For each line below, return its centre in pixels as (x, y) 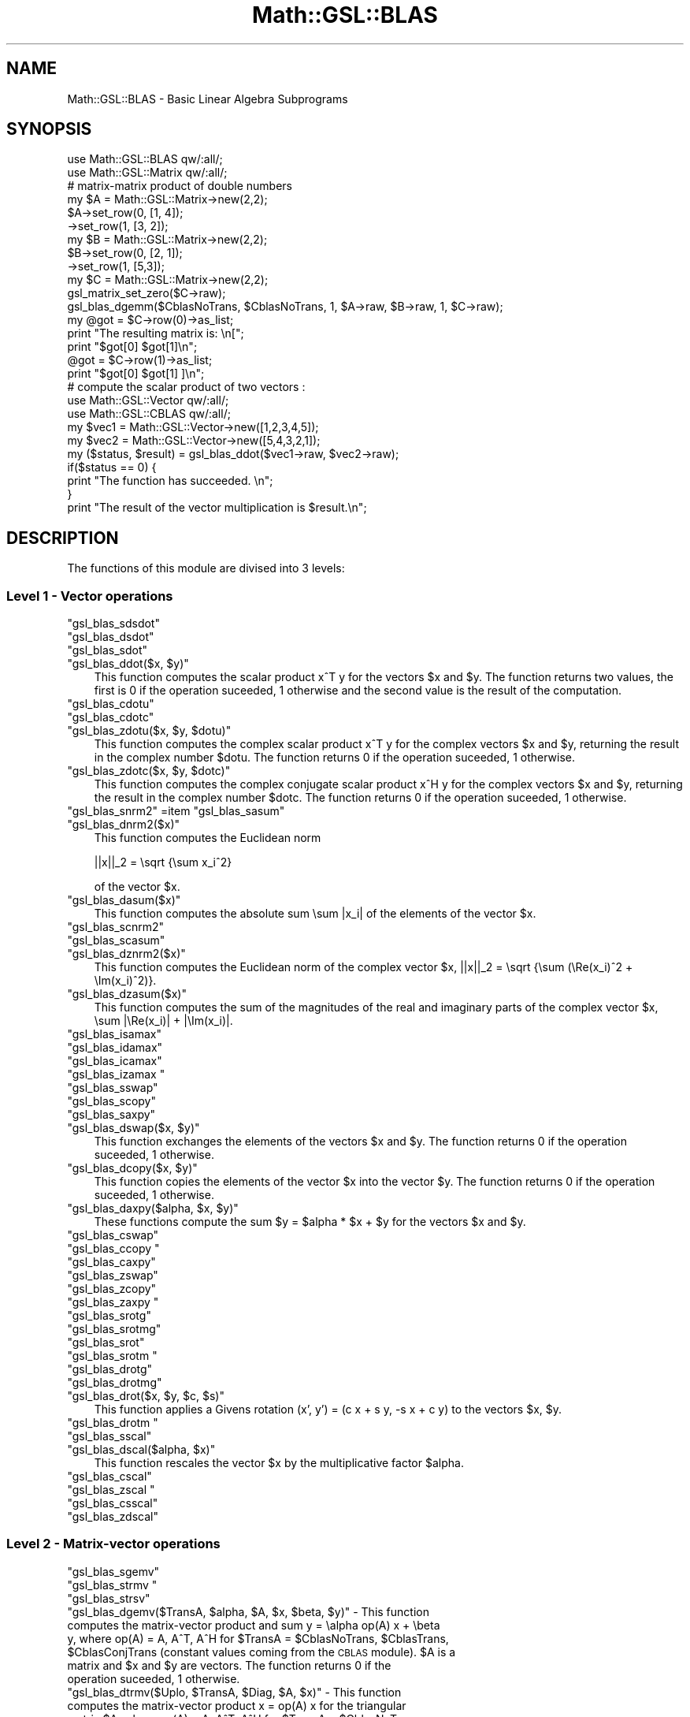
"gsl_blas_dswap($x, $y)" (134, 1128)
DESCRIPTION (63, 538)
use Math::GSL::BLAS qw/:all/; (145, 159)
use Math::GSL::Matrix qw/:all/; (147, 173)
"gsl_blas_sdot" (107, 650)
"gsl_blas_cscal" (109, 1477)
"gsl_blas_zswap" (113, 1276)
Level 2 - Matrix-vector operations (113, 1544)
